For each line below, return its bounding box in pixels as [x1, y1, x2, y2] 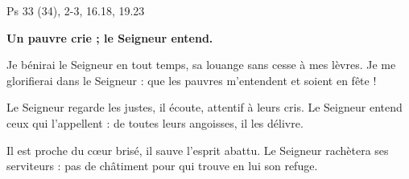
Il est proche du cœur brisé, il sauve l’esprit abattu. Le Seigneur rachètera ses [6, 141, 389, 158]
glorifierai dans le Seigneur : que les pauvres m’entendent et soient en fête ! [6, 71, 377, 88]
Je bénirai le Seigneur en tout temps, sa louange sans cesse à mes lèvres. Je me [6, 56, 396, 73]
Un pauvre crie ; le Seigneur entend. [6, 29, 213, 46]
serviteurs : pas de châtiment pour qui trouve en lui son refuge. [6, 157, 318, 174]
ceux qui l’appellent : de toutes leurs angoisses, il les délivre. [6, 114, 304, 131]
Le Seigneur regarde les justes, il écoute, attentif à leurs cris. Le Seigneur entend [6, 99, 403, 116]
